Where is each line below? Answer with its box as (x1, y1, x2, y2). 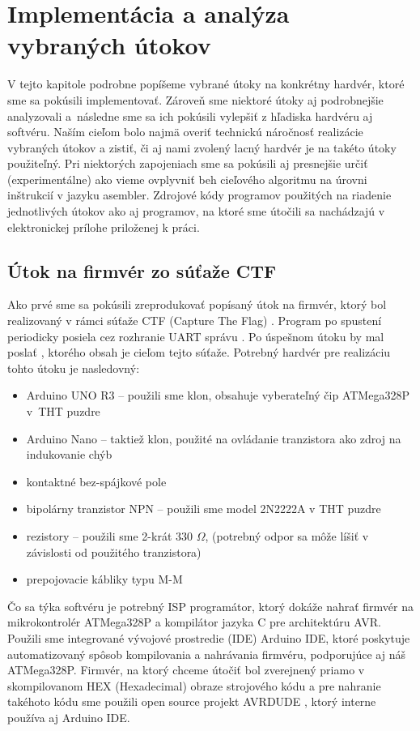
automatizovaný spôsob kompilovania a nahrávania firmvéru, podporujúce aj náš (7, 645, 405, 662)
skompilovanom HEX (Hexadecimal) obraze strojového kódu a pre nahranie (7, 677, 381, 694)
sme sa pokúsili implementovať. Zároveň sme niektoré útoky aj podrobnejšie (7, 91, 384, 108)
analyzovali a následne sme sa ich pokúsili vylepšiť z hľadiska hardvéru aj (7, 107, 373, 124)
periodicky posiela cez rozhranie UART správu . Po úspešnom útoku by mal (7, 327, 384, 344)
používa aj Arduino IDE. (7, 708, 130, 725)
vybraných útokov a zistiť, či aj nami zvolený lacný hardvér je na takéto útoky (7, 139, 397, 156)
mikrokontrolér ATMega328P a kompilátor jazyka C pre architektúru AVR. (7, 613, 381, 631)
